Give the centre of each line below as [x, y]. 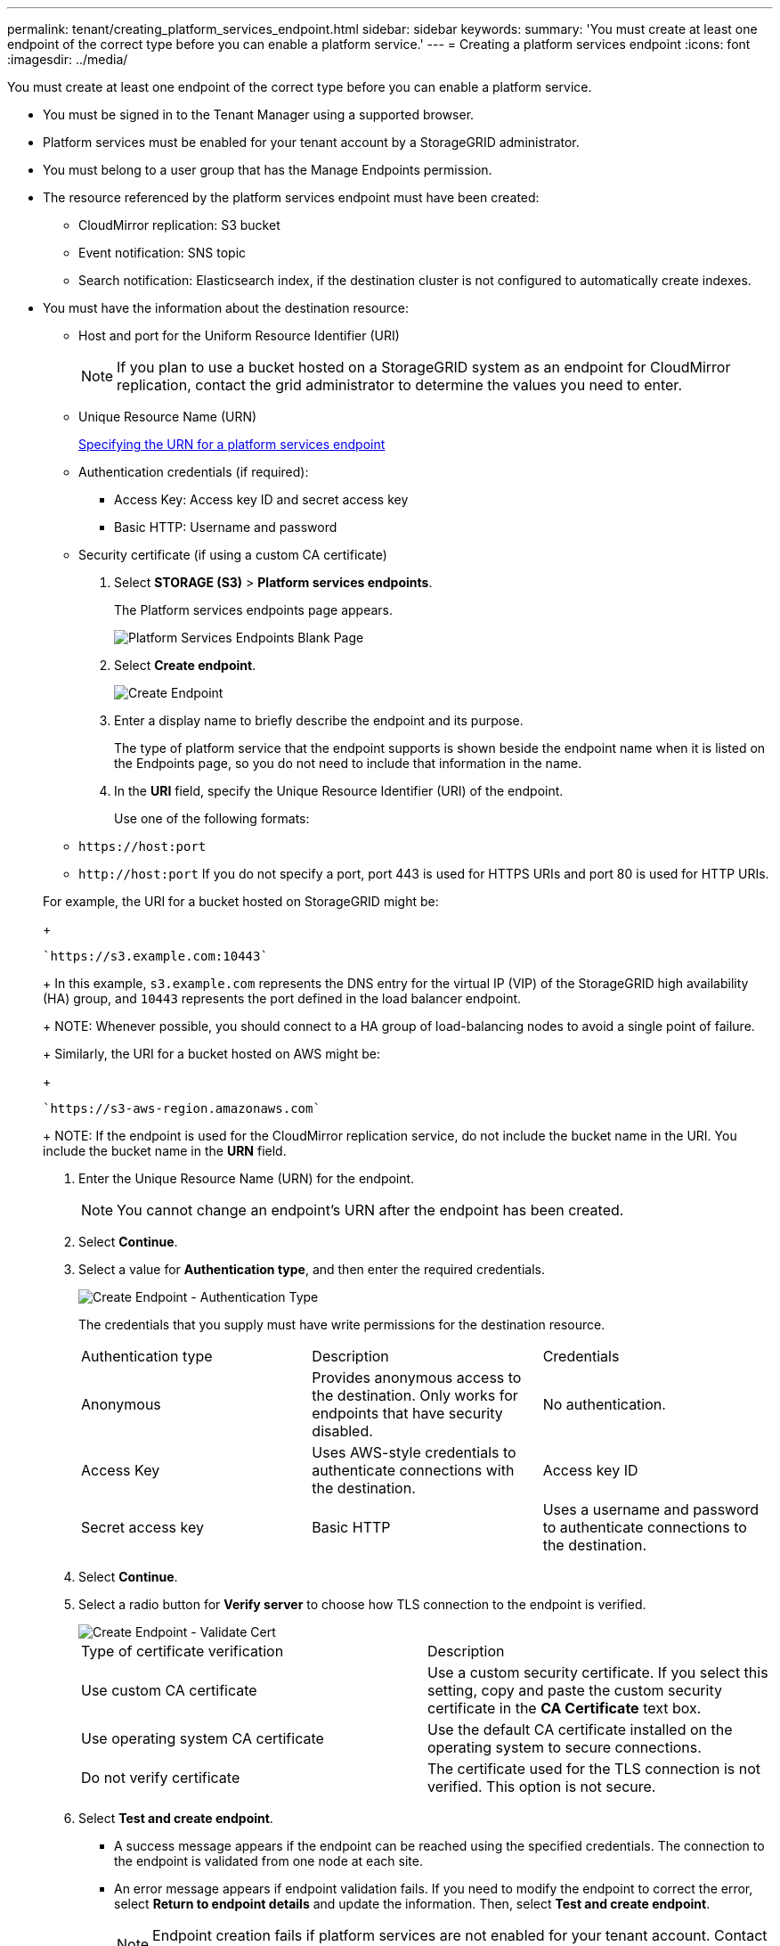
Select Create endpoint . [185, 665]
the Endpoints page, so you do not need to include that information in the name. [348, 763]
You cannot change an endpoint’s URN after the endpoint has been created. [370, 1210]
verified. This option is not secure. [542, 1787]
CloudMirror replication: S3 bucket [179, 225]
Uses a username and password [651, 1509]
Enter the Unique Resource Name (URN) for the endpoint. [247, 1178]
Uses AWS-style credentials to [414, 1452]
